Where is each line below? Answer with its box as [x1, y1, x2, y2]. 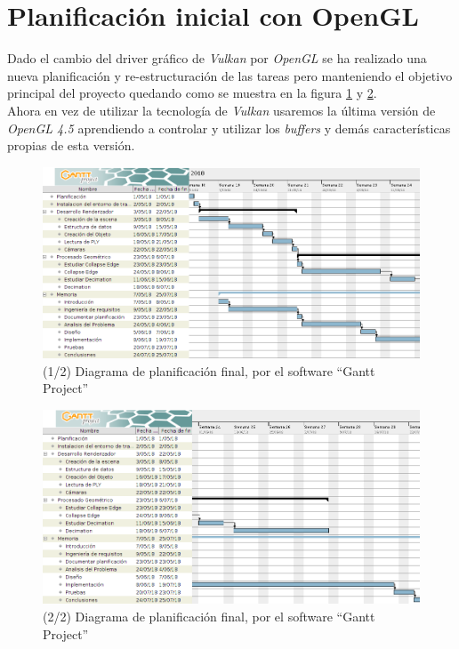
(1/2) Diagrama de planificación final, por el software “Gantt [43, 361, 375, 380]
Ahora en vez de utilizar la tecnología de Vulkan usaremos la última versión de [7, 100, 436, 119]
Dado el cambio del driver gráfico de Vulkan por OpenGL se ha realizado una [7, 49, 427, 68]
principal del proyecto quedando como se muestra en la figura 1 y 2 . [7, 84, 377, 102]
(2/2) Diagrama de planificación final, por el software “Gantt [43, 606, 375, 625]
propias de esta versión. [7, 136, 135, 155]
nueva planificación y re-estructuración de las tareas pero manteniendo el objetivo [7, 66, 453, 84]
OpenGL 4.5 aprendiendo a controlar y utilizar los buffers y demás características [7, 118, 451, 137]
